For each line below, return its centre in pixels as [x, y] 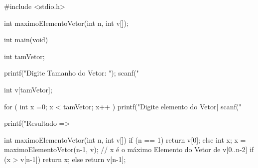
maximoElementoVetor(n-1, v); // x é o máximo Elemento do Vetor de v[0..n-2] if [129, 149]
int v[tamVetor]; [28, 89]
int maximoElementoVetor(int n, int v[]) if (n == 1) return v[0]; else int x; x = [125, 139]
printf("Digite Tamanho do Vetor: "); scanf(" [71, 73]
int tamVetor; [24, 56]
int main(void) [26, 40]
